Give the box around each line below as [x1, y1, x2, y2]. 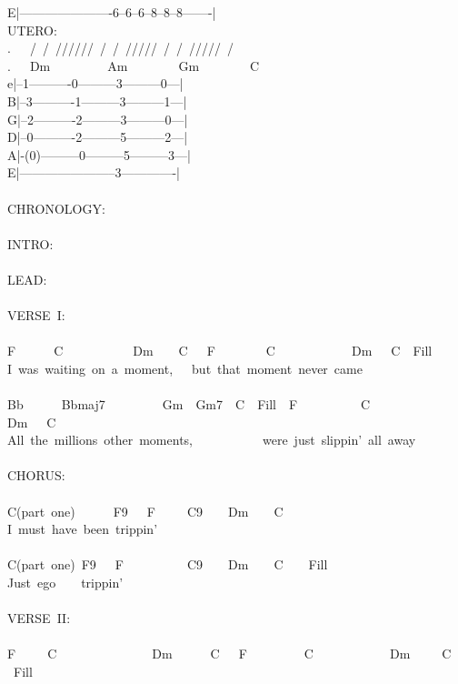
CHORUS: [7, 466, 65, 485]
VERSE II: [7, 609, 71, 628]
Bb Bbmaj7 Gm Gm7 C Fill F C [7, 395, 371, 414]
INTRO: [7, 234, 54, 253]
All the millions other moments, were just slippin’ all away [7, 430, 416, 449]
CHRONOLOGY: [7, 198, 105, 217]
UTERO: [7, 20, 57, 39]
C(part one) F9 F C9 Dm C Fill [7, 555, 328, 574]
